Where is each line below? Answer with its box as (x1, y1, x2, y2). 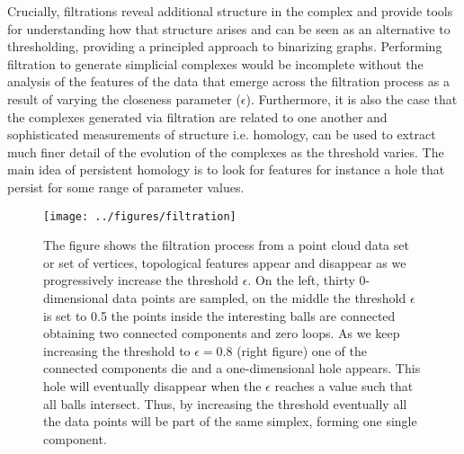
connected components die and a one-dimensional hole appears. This (43, 359, 421, 378)
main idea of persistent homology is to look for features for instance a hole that (7, 160, 445, 179)
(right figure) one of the (236, 341, 367, 360)
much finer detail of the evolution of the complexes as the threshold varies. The (7, 142, 444, 161)
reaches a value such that (274, 376, 414, 395)
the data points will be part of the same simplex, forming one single (43, 412, 417, 431)
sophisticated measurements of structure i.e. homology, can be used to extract (7, 125, 436, 144)
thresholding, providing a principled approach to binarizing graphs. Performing (7, 37, 442, 56)
